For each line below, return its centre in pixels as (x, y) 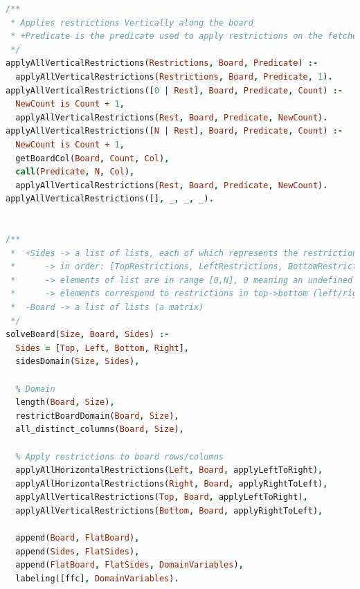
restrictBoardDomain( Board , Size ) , (97, 416)
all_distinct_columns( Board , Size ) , (100, 429)
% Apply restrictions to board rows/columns (119, 456)
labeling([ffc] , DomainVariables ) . (97, 578)
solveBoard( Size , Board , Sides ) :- (88, 335)
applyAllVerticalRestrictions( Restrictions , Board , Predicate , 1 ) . (174, 76)
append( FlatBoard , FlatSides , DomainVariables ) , (129, 565)
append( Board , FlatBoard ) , (78, 538)
